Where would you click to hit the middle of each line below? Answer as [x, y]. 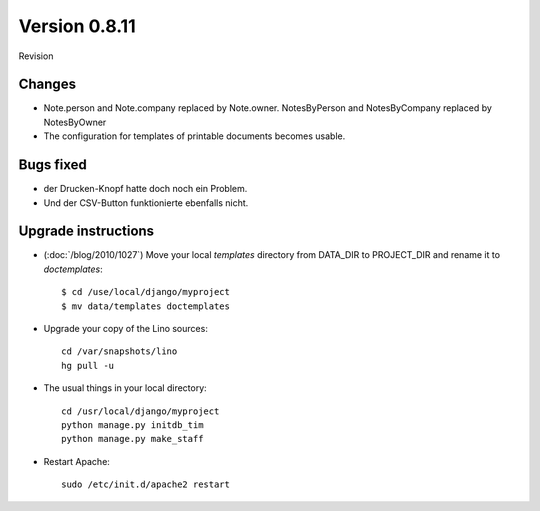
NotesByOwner [75, 122]
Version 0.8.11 [77, 26]
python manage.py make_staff [132, 439]
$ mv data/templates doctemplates [145, 306]
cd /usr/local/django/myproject [140, 411]
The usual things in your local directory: [125, 388]
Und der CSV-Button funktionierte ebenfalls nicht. [146, 202]
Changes [47, 84]
